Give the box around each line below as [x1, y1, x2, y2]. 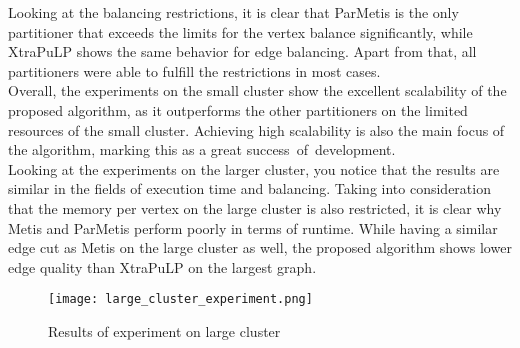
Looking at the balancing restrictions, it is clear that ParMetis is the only [8, 2, 459, 22]
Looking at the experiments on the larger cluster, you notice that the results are [8, 158, 500, 179]
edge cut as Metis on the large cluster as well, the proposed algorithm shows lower [8, 237, 512, 258]
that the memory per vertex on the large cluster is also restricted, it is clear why [8, 197, 502, 218]
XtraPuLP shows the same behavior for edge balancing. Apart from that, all [8, 41, 477, 62]
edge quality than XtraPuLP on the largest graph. [8, 256, 317, 277]
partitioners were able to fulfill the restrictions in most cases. [8, 60, 381, 81]
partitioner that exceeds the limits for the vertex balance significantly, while [8, 21, 473, 42]
